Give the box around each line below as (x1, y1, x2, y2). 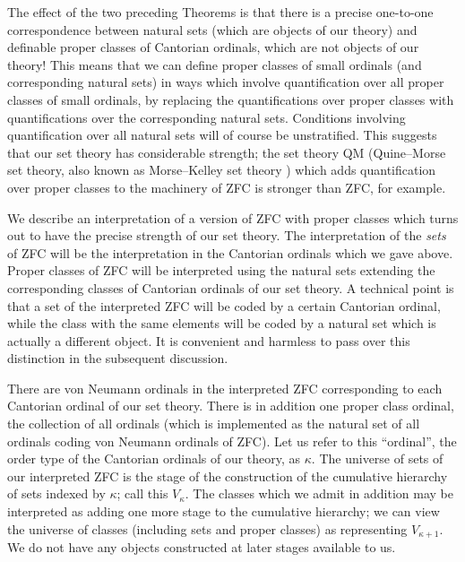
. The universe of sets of (311, 449, 443, 468)
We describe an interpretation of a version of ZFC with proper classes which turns (7, 208, 459, 227)
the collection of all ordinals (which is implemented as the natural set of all (7, 414, 420, 433)
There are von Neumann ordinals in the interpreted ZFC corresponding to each (7, 378, 443, 397)
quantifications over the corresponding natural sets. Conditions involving (7, 108, 406, 126)
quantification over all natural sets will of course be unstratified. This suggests (7, 125, 437, 144)
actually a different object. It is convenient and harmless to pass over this (7, 331, 410, 350)
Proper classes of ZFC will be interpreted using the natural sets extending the (7, 261, 435, 280)
